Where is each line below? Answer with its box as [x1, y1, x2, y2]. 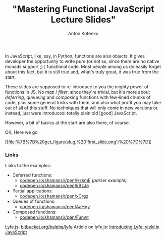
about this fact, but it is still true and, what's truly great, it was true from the [5, 68, 159, 75]
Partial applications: [12, 188, 53, 194]
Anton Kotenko [68, 30, 99, 36]
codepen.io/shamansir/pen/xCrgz [19, 193, 89, 199]
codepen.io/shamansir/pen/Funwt [19, 214, 89, 220]
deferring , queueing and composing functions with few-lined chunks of [5, 94, 151, 100]
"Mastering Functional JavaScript [12, 3, 155, 15]
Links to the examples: [5, 163, 51, 169]
